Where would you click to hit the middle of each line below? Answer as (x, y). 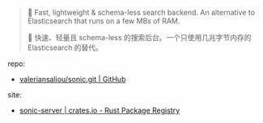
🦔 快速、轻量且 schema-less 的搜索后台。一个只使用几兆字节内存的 (139, 37)
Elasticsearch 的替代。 (65, 47)
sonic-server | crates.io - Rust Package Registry (100, 110)
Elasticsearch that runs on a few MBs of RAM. (104, 21)
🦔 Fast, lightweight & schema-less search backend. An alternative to (141, 12)
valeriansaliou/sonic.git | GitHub (72, 79)
